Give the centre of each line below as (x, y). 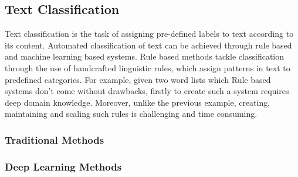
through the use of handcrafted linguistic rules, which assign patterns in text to (148, 67)
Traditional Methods (55, 139)
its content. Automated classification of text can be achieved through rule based (148, 45)
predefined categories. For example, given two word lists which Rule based (138, 79)
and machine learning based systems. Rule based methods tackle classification (145, 56)
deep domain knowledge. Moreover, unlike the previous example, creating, (138, 102)
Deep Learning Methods (63, 166)
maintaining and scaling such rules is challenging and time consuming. (131, 114)
